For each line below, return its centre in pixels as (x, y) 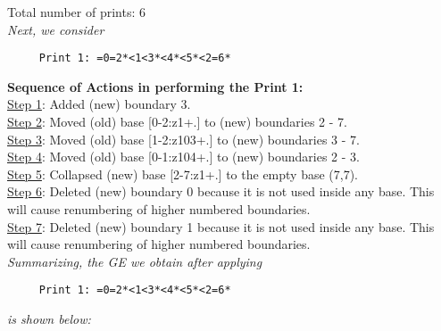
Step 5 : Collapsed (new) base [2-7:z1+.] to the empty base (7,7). (183, 174)
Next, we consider (56, 29)
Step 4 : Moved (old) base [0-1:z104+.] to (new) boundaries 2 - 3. (183, 157)
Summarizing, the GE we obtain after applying (135, 261)
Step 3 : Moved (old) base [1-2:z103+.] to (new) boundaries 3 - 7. (183, 139)
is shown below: (49, 319)
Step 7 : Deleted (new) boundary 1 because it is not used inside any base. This (221, 226)
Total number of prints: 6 (76, 12)
